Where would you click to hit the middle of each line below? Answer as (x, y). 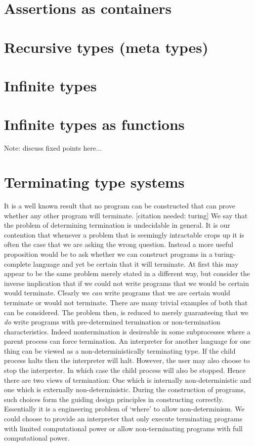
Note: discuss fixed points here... (53, 148)
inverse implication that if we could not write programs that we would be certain (127, 283)
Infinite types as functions (94, 124)
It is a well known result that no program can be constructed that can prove (120, 205)
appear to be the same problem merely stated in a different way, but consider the (127, 273)
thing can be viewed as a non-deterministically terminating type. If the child (120, 350)
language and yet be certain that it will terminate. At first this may (136, 264)
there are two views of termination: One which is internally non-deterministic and (128, 380)
